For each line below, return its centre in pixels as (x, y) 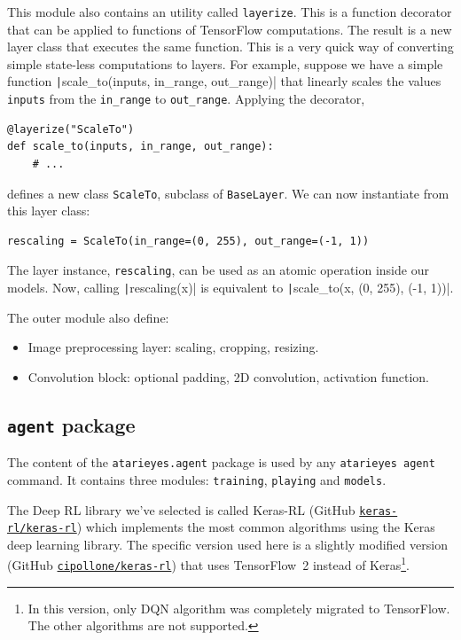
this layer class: (49, 211)
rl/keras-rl (42, 529)
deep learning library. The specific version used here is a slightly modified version (227, 544)
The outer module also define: (88, 317)
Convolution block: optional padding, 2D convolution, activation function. (228, 376)
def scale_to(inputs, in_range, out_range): (141, 147)
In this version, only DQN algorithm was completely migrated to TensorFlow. (239, 608)
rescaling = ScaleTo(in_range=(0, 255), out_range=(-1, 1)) (188, 241)
